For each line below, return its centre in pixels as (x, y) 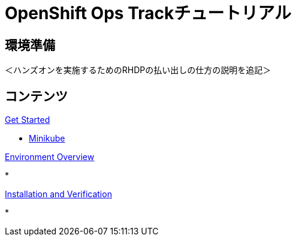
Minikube (47, 138)
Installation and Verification (58, 194)
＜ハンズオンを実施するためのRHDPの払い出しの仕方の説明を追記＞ (138, 70)
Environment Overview (50, 157)
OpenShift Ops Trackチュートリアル (148, 13)
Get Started (28, 120)
